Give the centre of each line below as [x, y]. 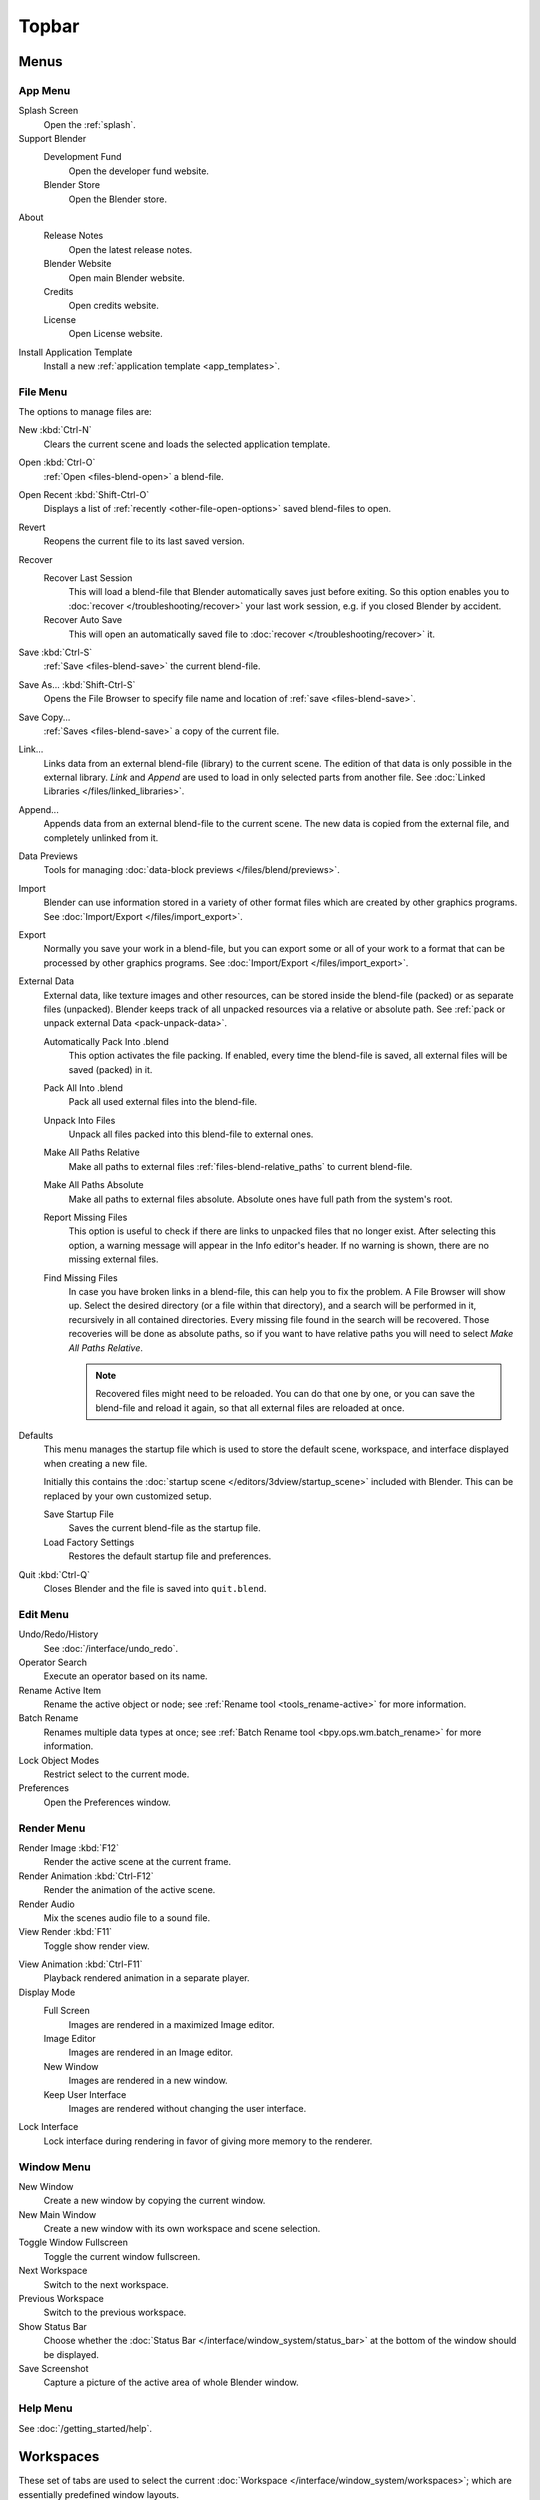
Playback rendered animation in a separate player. [146, 1978]
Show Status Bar [52, 2326]
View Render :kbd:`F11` [65, 1932]
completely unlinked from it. [101, 837]
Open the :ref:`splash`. [90, 124]
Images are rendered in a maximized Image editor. [171, 2024]
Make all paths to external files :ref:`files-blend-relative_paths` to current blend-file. [240, 1166]
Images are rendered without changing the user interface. [187, 2108]
